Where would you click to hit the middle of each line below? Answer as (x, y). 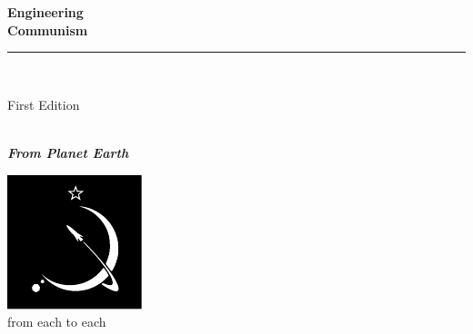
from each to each (57, 322)
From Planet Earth (68, 152)
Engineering (45, 12)
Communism (48, 29)
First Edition (44, 104)
